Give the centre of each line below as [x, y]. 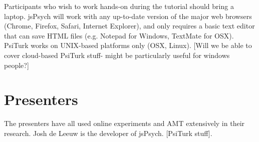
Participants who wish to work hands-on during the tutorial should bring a [119, 6]
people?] [17, 65]
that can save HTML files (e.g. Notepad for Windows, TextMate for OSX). [119, 35]
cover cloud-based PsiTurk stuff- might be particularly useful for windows [117, 55]
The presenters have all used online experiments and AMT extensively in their [124, 123]
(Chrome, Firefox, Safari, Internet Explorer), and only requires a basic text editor [129, 26]
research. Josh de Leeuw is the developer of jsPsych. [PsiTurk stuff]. [108, 133]
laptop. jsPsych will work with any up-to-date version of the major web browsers [128, 16]
